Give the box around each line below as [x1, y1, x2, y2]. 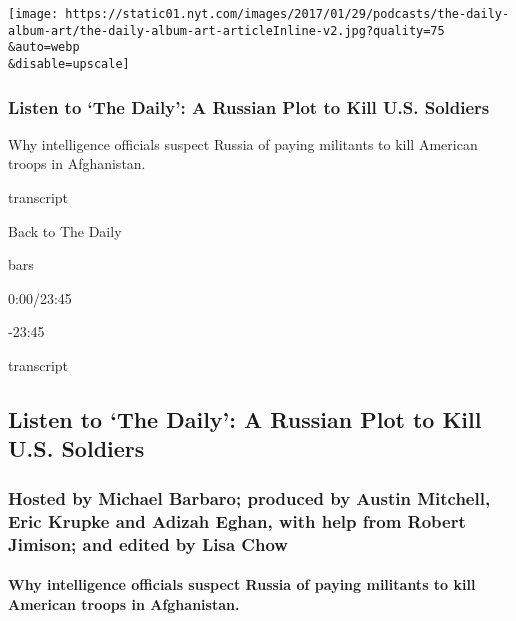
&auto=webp [8, 40, 80, 55]
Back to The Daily [8, 220, 122, 241]
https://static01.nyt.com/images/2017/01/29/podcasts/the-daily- [65, 7, 510, 21]
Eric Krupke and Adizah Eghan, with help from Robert [8, 508, 466, 533]
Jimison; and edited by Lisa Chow [8, 531, 288, 556]
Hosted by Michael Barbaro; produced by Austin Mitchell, [8, 485, 491, 510]
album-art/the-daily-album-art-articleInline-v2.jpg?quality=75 [8, 23, 445, 38]
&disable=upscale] [8, 56, 130, 71]
